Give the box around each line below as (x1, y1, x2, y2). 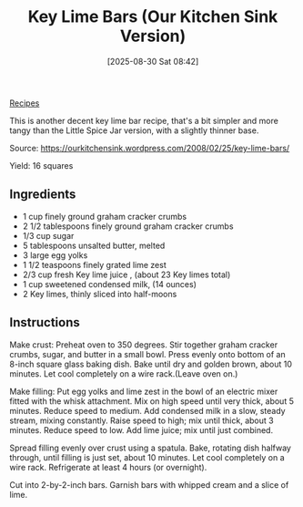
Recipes (9, 98, 40, 109)
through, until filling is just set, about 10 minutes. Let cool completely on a (9, 451, 285, 462)
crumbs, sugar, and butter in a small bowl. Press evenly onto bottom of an (9, 348, 286, 359)
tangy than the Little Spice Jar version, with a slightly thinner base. (9, 125, 259, 136)
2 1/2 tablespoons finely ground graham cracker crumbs (22, 221, 234, 232)
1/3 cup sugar (22, 230, 75, 241)
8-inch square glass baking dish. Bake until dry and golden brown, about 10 (9, 358, 293, 369)
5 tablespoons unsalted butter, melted (22, 240, 166, 251)
